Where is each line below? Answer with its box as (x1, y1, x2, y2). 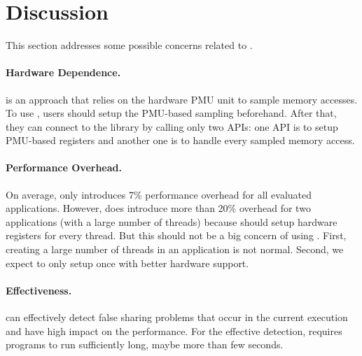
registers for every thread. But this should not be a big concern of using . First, (6, 228, 347, 243)
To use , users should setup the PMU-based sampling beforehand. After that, (6, 106, 337, 120)
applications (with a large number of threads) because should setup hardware (6, 214, 337, 229)
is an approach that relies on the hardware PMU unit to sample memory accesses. (6, 92, 358, 106)
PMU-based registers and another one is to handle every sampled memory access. (6, 133, 355, 148)
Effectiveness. (6, 283, 72, 297)
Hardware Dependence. (6, 65, 121, 80)
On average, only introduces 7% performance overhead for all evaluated (6, 187, 312, 201)
